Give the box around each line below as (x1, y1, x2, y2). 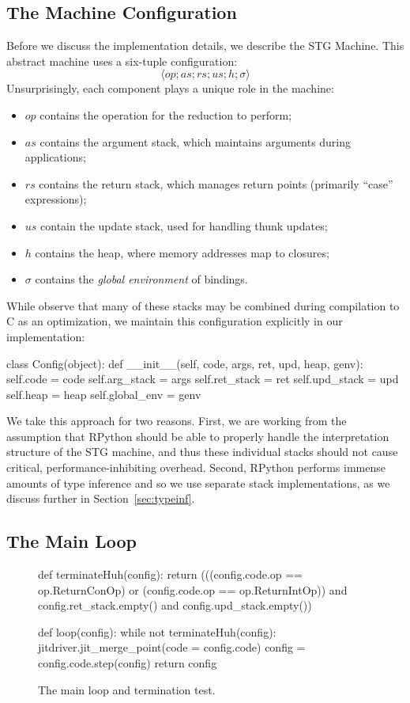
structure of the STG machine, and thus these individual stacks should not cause (6, 443, 398, 460)
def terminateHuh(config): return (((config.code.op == (38, 566, 303, 583)
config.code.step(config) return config (38, 655, 217, 671)
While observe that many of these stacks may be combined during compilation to (6, 297, 400, 313)
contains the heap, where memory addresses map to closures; (35, 244, 329, 260)
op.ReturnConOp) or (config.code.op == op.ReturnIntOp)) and (38, 581, 348, 598)
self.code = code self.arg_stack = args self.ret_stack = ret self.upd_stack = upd (6, 370, 399, 387)
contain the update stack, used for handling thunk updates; (40, 217, 328, 234)
